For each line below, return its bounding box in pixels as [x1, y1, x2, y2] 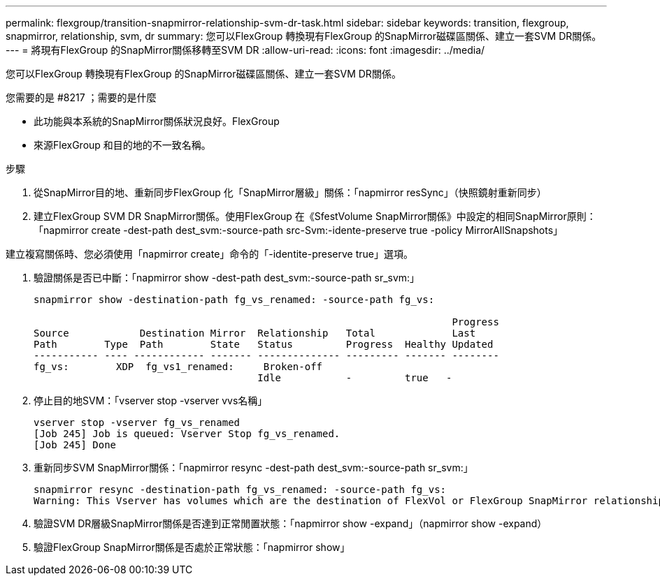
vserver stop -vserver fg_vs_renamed [34, 417, 241, 428]
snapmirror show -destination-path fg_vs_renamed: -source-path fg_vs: [34, 294, 435, 305]
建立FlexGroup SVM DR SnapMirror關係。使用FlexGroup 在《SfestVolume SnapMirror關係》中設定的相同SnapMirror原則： [34, 210, 596, 222]
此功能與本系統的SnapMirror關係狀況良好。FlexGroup [34, 115, 280, 127]
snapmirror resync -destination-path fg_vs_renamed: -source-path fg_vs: [34, 484, 447, 495]
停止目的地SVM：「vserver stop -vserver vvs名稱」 [34, 395, 268, 406]
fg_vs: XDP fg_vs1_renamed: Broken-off [34, 361, 323, 372]
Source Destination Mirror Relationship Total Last [34, 328, 476, 339]
